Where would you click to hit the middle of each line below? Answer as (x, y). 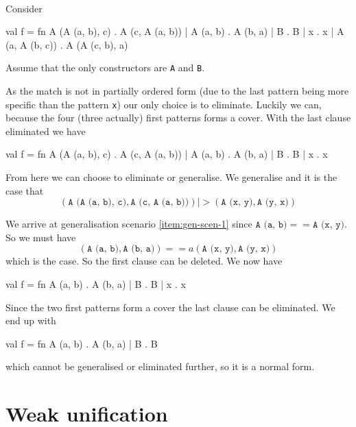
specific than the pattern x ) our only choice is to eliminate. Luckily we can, (164, 104)
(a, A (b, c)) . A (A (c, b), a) (67, 44)
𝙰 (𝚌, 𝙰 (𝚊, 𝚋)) (160, 203)
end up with (31, 320)
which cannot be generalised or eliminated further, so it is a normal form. (160, 366)
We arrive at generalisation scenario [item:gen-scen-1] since (129, 224)
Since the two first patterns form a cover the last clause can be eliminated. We (170, 307)
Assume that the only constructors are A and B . (105, 68)
